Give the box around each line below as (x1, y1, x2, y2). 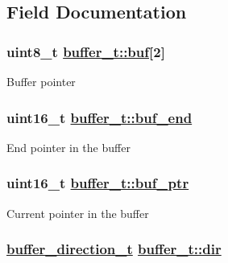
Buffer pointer (6, 73, 76, 89)
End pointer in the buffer (6, 138, 131, 155)
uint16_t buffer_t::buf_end (6, 107, 193, 127)
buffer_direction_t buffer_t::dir (6, 239, 222, 259)
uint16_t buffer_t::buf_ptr (6, 173, 189, 193)
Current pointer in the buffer (6, 204, 149, 221)
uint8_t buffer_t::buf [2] (6, 41, 165, 61)
